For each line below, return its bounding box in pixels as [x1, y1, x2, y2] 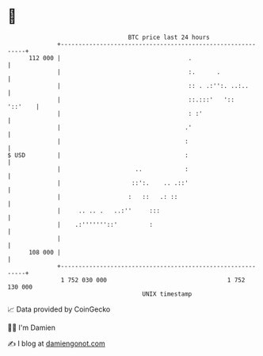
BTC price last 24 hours [128, 33, 211, 41]
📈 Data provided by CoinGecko [7, 304, 111, 314]
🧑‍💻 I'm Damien [7, 323, 56, 332]
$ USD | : [7, 151, 189, 159]
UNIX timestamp [142, 289, 192, 298]
